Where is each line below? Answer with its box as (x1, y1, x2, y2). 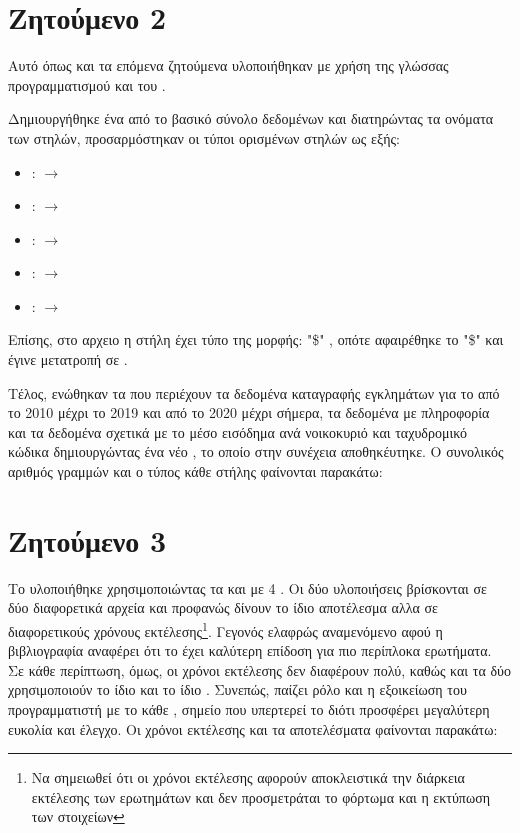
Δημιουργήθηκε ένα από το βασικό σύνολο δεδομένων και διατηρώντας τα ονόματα (8, 108, 494, 129)
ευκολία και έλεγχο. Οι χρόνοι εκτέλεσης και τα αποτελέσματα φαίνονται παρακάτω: (8, 718, 498, 739)
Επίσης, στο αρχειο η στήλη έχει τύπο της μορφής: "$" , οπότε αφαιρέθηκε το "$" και (8, 329, 504, 350)
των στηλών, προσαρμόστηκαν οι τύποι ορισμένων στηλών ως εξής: (8, 127, 400, 148)
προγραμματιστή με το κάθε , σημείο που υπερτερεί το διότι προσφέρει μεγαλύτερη (8, 698, 490, 719)
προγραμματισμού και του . (8, 74, 166, 95)
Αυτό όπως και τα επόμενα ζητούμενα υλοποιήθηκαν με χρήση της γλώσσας (8, 55, 449, 76)
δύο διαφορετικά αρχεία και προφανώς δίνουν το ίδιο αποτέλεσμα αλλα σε (8, 597, 438, 618)
